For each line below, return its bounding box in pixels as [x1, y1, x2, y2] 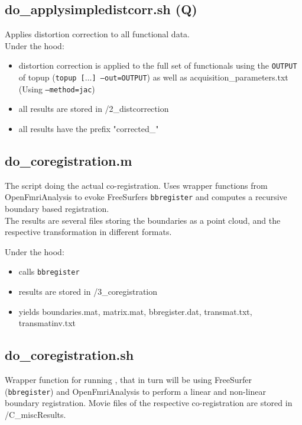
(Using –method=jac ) [18, 82, 95, 95]
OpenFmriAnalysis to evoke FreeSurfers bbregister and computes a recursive [5, 191, 287, 203]
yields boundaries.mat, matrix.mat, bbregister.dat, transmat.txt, [18, 305, 252, 317]
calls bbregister [18, 265, 80, 278]
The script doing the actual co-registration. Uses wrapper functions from [5, 179, 268, 191]
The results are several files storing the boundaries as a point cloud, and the [5, 214, 281, 226]
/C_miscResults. [5, 408, 66, 420]
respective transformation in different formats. [5, 226, 172, 238]
